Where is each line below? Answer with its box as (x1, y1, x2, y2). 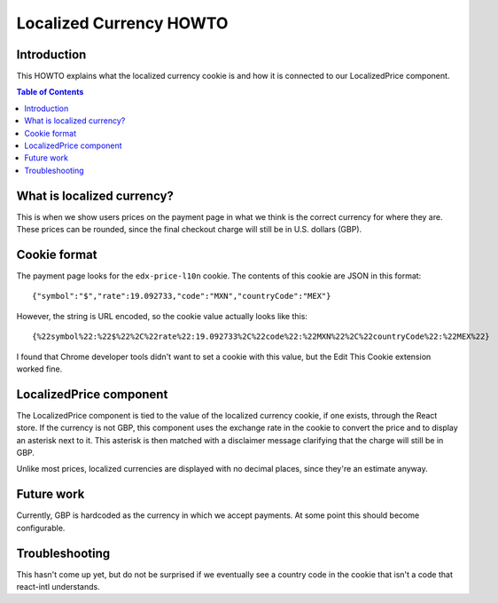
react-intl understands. (16, 582, 101, 592)
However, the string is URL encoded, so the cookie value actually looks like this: (16, 310, 307, 321)
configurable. (16, 522, 66, 533)
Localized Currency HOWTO (16, 13, 229, 33)
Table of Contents (16, 87, 84, 98)
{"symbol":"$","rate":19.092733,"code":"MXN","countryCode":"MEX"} (32, 291, 331, 301)
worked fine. (16, 364, 63, 374)
